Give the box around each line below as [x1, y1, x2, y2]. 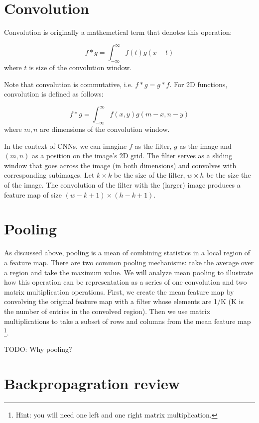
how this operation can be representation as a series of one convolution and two [4, 277, 247, 287]
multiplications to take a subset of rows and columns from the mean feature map [4, 316, 251, 326]
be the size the [206, 170, 251, 180]
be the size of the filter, [114, 170, 185, 180]
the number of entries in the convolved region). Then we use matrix [4, 306, 211, 316]
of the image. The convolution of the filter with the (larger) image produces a [4, 180, 241, 190]
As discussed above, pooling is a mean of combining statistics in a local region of [4, 247, 251, 258]
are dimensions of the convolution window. [40, 124, 170, 134]
